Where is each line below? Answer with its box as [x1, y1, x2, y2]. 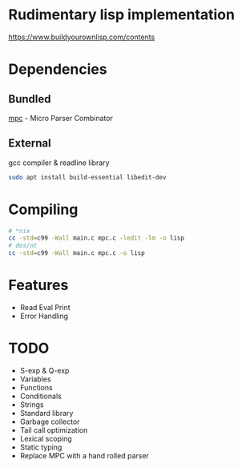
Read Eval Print [19, 303, 71, 312]
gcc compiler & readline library [8, 158, 110, 167]
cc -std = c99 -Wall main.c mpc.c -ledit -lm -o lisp [8, 234, 184, 242]
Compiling [8, 200, 79, 218]
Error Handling [19, 311, 69, 321]
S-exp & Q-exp [19, 365, 70, 375]
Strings [19, 399, 44, 409]
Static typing [19, 442, 63, 452]
